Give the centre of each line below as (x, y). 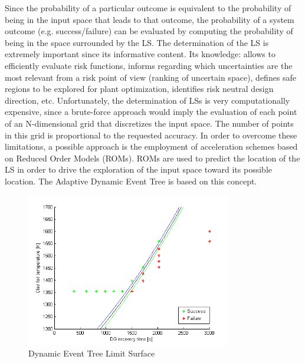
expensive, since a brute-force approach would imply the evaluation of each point (151, 112)
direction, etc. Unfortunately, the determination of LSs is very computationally (147, 100)
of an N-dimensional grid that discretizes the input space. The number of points (149, 123)
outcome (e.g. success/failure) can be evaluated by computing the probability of (149, 31)
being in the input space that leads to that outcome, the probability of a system (150, 19)
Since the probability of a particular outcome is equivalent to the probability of (148, 8)
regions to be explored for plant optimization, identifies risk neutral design (139, 89)
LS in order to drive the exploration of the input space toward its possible (138, 169)
